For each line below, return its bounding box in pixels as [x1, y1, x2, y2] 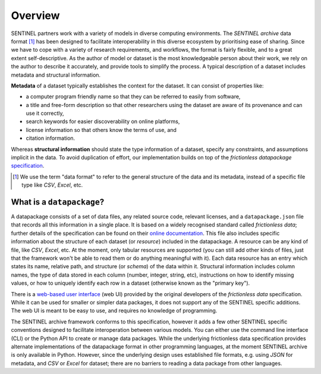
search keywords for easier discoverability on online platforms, [26, 118, 180, 125]
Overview [11, 9, 60, 22]
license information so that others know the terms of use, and [26, 126, 177, 133]
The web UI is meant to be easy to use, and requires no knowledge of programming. [11, 307, 218, 315]
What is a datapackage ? [11, 197, 105, 207]
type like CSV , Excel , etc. [21, 181, 83, 188]
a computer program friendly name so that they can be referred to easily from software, [26, 93, 241, 100]
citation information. [26, 134, 75, 142]
